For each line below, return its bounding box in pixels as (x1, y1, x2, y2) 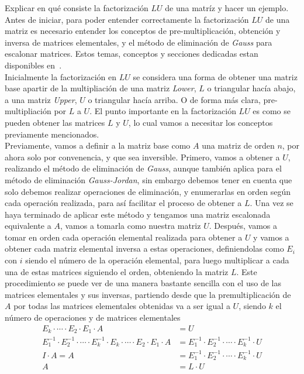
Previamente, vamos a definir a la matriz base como (5, 139, 191, 152)
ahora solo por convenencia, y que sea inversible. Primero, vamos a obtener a (5, 150, 280, 163)
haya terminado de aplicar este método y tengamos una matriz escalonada (5, 208, 271, 220)
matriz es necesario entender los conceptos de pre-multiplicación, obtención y (5, 25, 281, 37)
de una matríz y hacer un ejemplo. (165, 2, 289, 13)
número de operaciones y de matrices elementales (5, 311, 181, 324)
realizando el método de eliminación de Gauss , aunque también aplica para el (5, 162, 282, 174)
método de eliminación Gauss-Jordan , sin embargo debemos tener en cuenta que (5, 173, 292, 186)
